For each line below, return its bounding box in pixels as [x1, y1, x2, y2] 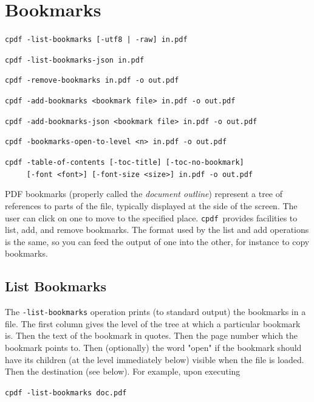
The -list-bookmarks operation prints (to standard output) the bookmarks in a [5, 305, 306, 318]
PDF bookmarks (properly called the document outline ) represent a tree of [5, 187, 283, 200]
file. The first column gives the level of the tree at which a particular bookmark [5, 317, 301, 330]
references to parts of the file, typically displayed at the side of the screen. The [5, 199, 298, 212]
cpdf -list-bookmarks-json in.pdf [5, 55, 145, 64]
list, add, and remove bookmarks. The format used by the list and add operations [5, 223, 309, 236]
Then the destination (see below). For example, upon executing [5, 365, 241, 378]
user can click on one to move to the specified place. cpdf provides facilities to [5, 211, 298, 224]
